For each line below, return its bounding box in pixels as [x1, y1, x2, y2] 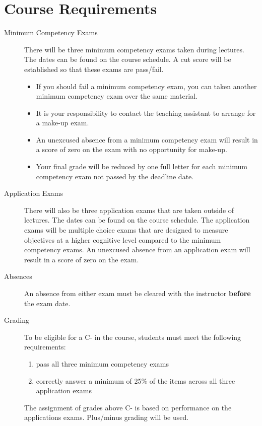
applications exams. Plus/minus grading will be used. [24, 412, 189, 422]
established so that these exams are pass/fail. [24, 63, 164, 74]
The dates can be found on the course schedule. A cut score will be [24, 54, 231, 64]
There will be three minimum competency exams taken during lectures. [24, 44, 244, 54]
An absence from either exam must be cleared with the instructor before [24, 288, 251, 298]
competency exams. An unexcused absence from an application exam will [24, 244, 250, 255]
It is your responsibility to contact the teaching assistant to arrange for [36, 107, 256, 118]
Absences [4, 271, 32, 281]
